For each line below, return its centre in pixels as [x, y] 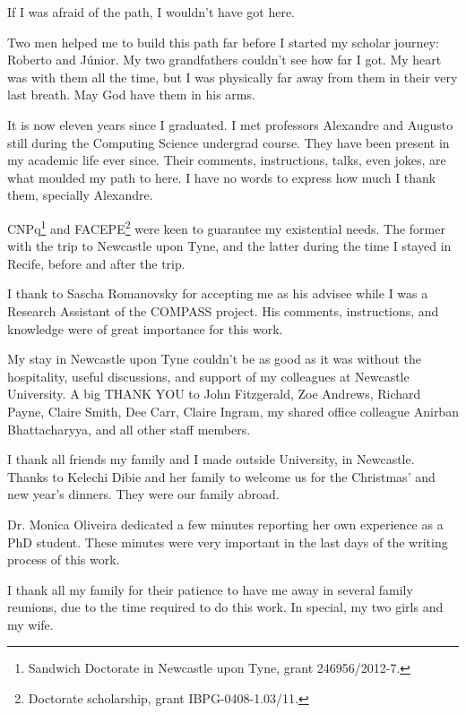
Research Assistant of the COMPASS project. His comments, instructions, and [223, 310]
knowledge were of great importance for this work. [145, 328]
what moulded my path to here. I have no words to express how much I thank [222, 177]
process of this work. [64, 559]
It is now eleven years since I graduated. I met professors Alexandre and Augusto [230, 124]
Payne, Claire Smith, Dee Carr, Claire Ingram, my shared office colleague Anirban [233, 411]
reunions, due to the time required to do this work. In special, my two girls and [225, 607]
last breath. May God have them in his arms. [131, 95]
